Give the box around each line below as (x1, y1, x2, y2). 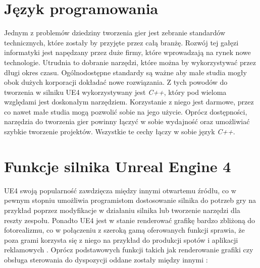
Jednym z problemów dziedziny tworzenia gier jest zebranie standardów (4, 27, 226, 38)
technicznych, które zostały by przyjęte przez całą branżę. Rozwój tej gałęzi (4, 37, 239, 47)
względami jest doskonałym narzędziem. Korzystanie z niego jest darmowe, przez (4, 96, 254, 107)
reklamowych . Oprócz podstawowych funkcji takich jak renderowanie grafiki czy (4, 244, 253, 255)
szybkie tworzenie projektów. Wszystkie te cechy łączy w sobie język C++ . (4, 126, 235, 137)
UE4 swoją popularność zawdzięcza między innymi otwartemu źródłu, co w (4, 185, 236, 195)
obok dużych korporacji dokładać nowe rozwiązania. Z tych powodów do (4, 77, 228, 87)
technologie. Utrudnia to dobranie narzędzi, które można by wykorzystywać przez (4, 57, 256, 67)
